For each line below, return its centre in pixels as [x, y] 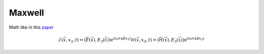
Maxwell [26, 13]
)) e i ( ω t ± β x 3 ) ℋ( [122, 39]
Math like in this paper [31, 27]
